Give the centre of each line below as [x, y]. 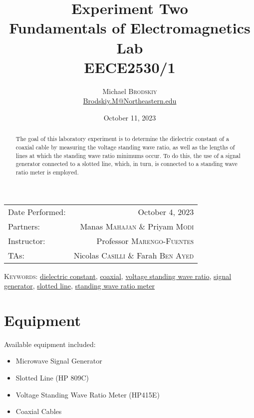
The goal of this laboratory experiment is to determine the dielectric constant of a [122, 139]
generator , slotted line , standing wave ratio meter [80, 286]
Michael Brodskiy [130, 91]
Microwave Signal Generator [59, 361]
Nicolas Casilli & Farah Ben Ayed [134, 255]
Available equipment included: [50, 344]
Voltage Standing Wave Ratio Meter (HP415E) [88, 394]
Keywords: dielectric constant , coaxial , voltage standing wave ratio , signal [118, 276]
